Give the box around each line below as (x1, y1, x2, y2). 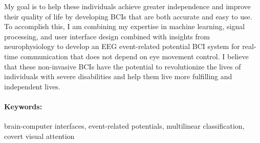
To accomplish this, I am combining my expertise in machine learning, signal (4, 21, 245, 32)
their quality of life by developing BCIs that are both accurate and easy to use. (4, 11, 252, 21)
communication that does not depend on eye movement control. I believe (20, 51, 249, 61)
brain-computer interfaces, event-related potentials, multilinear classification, (4, 121, 245, 131)
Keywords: (4, 101, 42, 111)
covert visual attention (4, 130, 75, 141)
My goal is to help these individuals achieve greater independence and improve (4, 1, 251, 11)
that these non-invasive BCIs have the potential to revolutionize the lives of (4, 61, 241, 71)
